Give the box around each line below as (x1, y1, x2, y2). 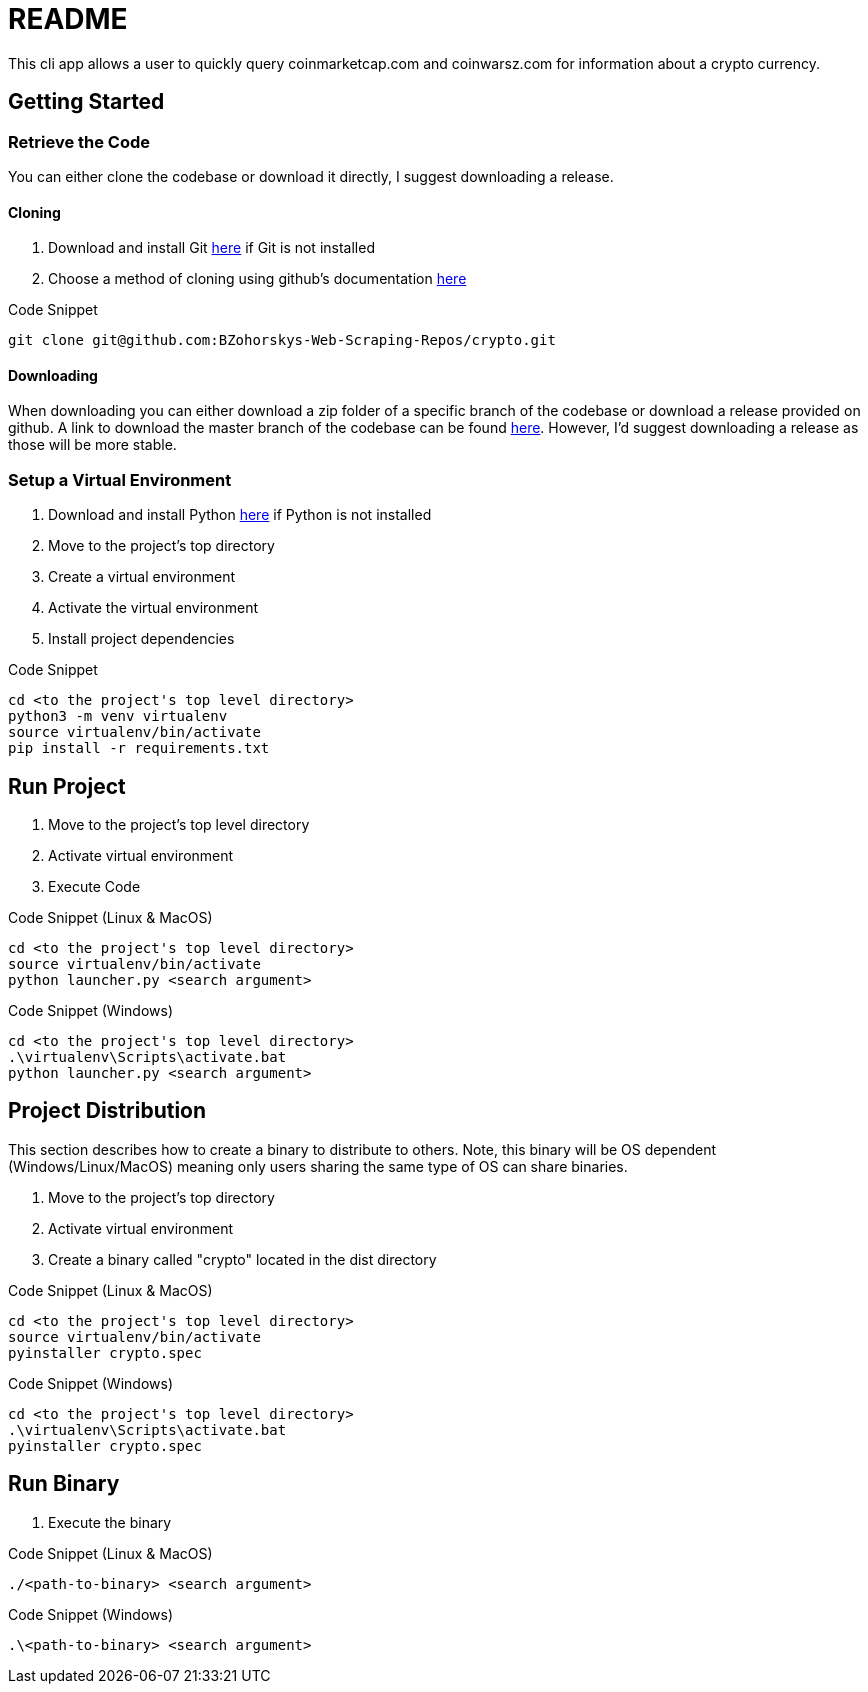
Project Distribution (8, 1098, 207, 1124)
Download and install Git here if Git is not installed (48, 239, 375, 257)
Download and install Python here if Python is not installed (48, 506, 432, 524)
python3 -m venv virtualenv (8, 708, 228, 725)
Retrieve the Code (8, 131, 151, 152)
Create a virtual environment (48, 568, 236, 586)
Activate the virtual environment (48, 599, 259, 617)
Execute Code (48, 878, 141, 895)
